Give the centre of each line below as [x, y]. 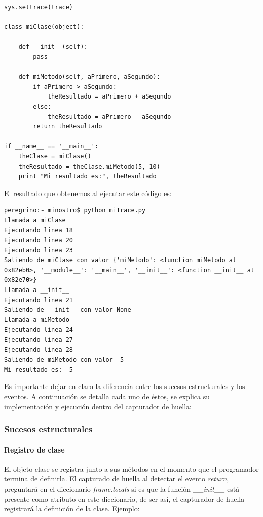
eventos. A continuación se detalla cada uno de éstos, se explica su [107, 396]
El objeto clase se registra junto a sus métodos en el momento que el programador [131, 468]
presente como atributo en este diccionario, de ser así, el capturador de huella [124, 498]
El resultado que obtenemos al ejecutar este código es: [88, 193]
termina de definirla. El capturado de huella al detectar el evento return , [117, 479]
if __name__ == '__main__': [51, 147]
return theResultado [68, 127]
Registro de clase [34, 449]
